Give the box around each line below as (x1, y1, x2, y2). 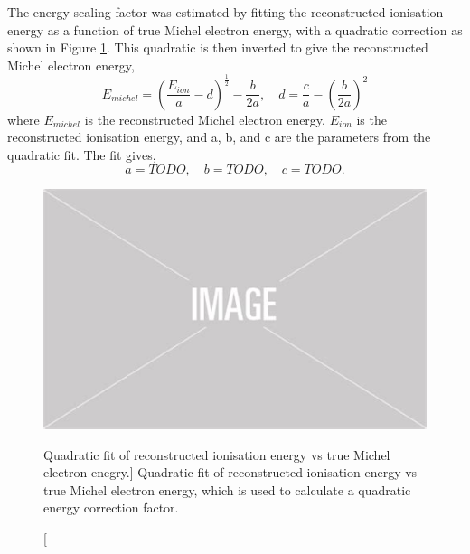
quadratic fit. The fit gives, (7, 145, 156, 164)
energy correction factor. (43, 498, 179, 517)
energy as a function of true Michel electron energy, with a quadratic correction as (7, 20, 463, 39)
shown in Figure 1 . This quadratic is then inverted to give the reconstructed (7, 38, 428, 57)
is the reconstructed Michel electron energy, (84, 109, 325, 128)
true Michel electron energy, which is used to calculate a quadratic (43, 480, 411, 499)
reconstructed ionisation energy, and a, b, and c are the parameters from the (7, 127, 431, 146)
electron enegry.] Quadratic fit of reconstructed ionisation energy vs (43, 463, 418, 482)
